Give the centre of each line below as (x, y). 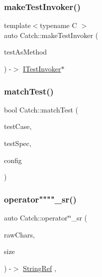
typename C (58, 25)
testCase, (18, 126)
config (13, 160)
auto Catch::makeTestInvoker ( (51, 35)
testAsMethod (26, 52)
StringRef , (40, 268)
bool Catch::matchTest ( (41, 109)
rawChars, (19, 234)
